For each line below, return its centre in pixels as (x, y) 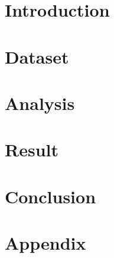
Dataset (37, 56)
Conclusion (51, 196)
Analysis (40, 103)
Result (32, 150)
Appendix (45, 243)
